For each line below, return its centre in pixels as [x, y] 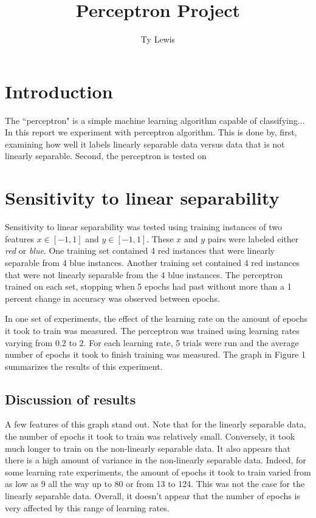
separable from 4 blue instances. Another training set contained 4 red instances [152, 262]
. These [160, 238]
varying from [29, 342]
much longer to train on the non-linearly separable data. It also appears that [148, 448]
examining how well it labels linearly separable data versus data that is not [145, 144]
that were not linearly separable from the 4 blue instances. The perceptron [144, 274]
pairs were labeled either [253, 238]
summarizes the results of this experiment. [84, 366]
